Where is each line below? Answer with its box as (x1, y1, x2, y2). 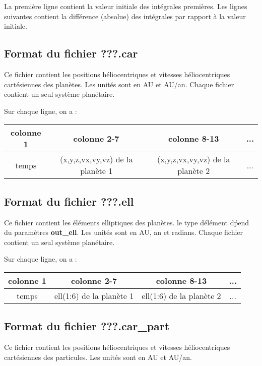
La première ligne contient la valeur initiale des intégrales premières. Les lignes (4, 1, 247, 11)
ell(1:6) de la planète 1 (54, 289, 134, 301)
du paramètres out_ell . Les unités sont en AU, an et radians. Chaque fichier (4, 227, 243, 237)
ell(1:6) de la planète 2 (142, 289, 221, 301)
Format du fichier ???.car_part (4, 318, 170, 334)
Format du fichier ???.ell (4, 193, 134, 209)
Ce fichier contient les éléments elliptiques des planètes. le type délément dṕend (4, 217, 249, 227)
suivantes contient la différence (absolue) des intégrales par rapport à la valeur (4, 11, 246, 21)
